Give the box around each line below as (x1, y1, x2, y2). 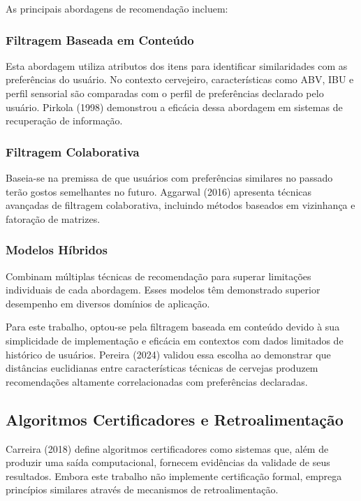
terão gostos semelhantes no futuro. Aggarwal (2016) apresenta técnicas (6, 184, 312, 198)
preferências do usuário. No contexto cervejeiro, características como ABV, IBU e (6, 72, 354, 87)
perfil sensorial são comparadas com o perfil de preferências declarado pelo (6, 86, 324, 100)
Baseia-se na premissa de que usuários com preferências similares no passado (6, 170, 333, 184)
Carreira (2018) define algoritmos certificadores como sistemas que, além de (6, 441, 329, 456)
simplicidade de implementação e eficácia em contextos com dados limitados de (6, 333, 344, 347)
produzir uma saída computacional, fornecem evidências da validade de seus (6, 455, 330, 470)
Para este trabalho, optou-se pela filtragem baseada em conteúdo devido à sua (6, 319, 340, 334)
